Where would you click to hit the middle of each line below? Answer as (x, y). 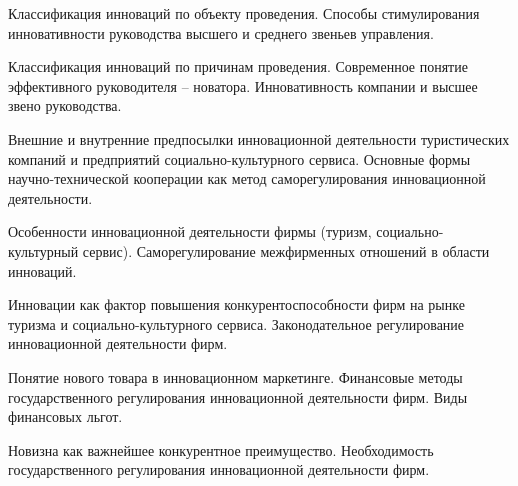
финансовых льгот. (65, 416)
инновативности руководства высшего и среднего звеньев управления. (221, 32)
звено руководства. (65, 105)
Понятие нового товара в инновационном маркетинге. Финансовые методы (235, 376)
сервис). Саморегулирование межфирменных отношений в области (286, 250)
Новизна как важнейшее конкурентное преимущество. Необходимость (221, 449)
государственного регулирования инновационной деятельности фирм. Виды (238, 396)
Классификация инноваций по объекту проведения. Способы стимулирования (244, 13)
